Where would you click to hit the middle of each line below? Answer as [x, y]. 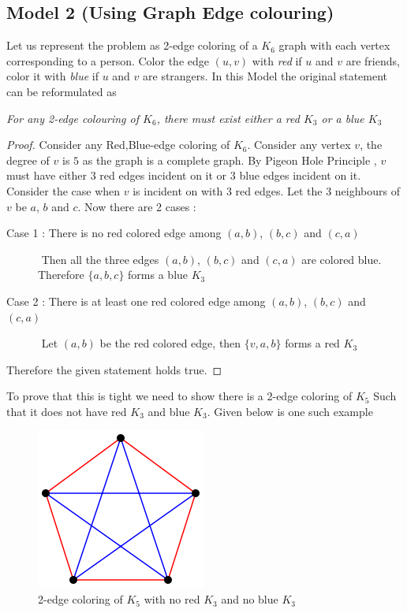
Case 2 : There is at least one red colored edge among [136, 301]
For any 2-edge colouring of [73, 118]
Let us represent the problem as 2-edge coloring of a [132, 45]
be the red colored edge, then [170, 343]
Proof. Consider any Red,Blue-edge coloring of [118, 145]
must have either [47, 175]
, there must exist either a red [228, 118]
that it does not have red [67, 411]
